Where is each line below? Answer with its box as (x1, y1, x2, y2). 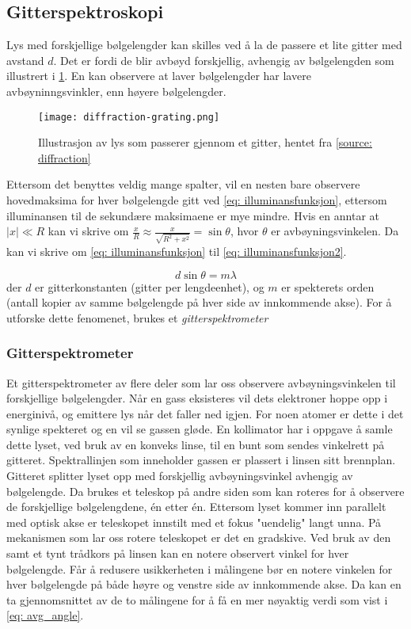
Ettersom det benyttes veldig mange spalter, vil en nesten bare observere (6, 176, 360, 193)
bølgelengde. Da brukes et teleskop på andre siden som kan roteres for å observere (6, 482, 405, 499)
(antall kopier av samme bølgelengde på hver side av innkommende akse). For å (6, 294, 392, 311)
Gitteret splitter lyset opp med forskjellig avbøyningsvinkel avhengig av (6, 467, 353, 484)
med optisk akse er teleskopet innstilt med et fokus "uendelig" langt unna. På (6, 513, 382, 530)
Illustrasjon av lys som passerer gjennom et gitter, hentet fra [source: (38, 134, 372, 151)
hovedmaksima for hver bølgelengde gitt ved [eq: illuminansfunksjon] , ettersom (6, 192, 387, 208)
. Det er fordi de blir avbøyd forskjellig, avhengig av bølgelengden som (53, 51, 394, 68)
